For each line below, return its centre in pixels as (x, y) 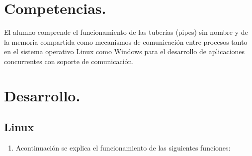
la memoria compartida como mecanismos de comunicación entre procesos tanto (126, 41)
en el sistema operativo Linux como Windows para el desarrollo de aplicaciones (125, 51)
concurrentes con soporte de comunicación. (69, 61)
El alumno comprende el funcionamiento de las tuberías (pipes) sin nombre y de (126, 32)
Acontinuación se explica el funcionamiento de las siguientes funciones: (123, 148)
